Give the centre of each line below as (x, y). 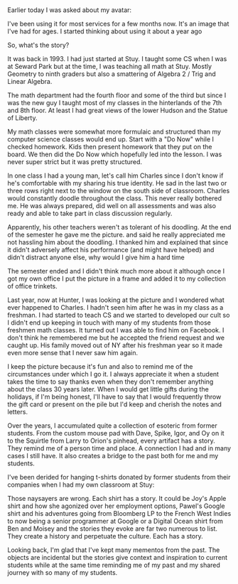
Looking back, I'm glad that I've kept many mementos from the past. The (114, 550)
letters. (18, 412)
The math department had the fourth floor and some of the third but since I (117, 95)
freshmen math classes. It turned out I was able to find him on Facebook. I (116, 330)
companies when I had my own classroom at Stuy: (81, 485)
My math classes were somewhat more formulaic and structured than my (114, 132)
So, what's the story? (38, 45)
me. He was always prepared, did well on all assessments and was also (112, 206)
